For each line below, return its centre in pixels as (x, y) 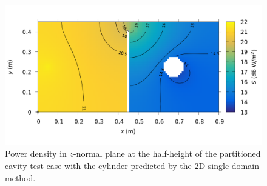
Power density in (36, 154)
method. (20, 177)
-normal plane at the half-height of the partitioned (167, 154)
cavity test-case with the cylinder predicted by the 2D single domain (132, 166)
